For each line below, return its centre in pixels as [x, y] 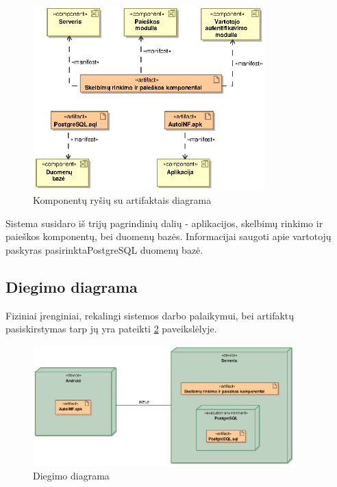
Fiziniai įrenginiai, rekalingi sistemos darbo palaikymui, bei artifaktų [150, 315]
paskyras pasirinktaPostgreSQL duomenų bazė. [104, 249]
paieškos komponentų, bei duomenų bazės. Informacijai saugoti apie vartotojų [168, 236]
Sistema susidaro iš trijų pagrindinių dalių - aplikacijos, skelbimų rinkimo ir [164, 223]
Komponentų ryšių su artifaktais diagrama [122, 200]
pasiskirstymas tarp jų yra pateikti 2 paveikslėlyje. [111, 329]
